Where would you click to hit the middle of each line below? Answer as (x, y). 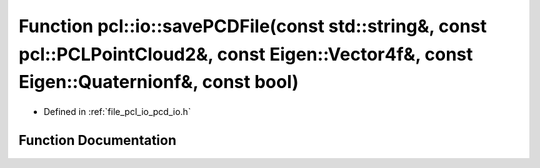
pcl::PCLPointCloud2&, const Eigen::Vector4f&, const (246, 54)
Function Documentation (97, 140)
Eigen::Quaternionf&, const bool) (158, 82)
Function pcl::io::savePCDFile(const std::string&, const (252, 26)
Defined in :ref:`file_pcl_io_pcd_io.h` (117, 112)
